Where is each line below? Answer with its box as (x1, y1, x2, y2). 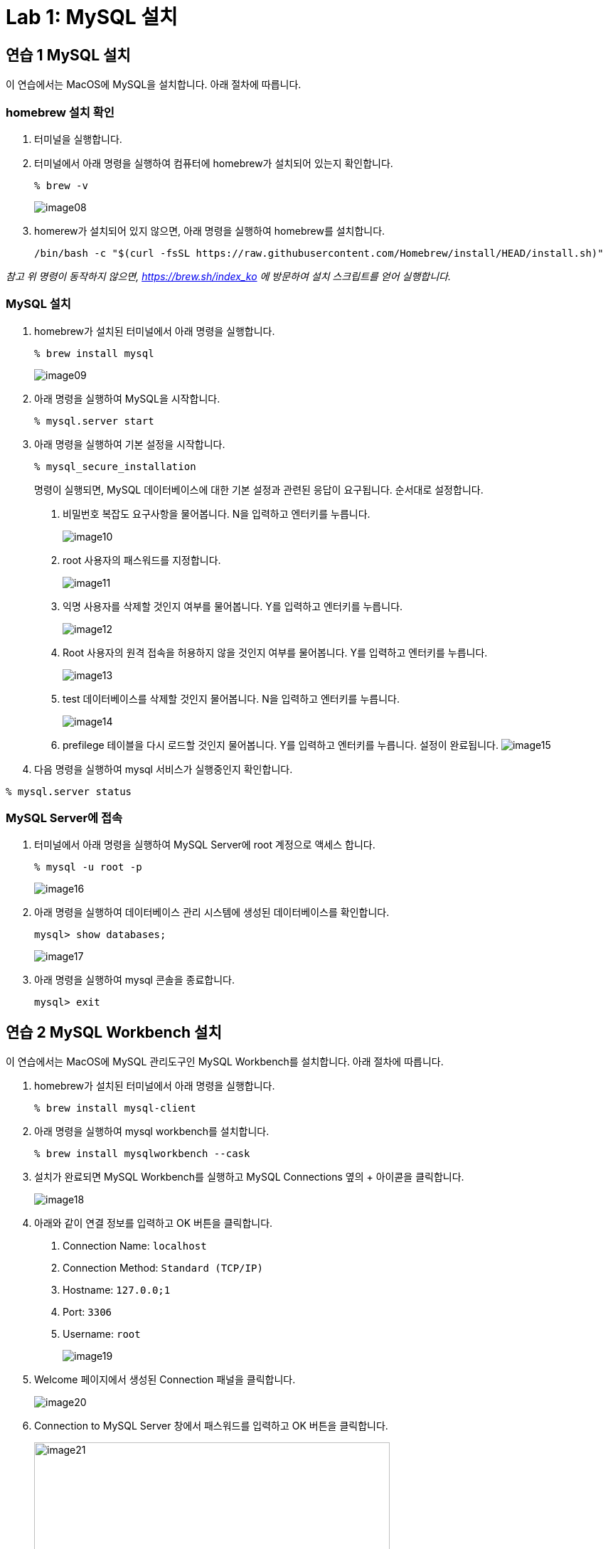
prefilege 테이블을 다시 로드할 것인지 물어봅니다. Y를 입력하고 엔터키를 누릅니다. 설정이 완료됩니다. (63, 738, 498, 751)
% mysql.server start (34, 415, 154, 427)
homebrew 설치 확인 (6, 105, 114, 119)
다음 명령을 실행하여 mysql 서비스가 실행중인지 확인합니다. (34, 762, 293, 775)
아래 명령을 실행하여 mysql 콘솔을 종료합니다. (34, 974, 235, 986)
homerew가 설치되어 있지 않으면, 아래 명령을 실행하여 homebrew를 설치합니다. (34, 224, 385, 237)
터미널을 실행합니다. (34, 132, 122, 145)
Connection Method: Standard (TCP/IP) (63, 1262, 263, 1274)
